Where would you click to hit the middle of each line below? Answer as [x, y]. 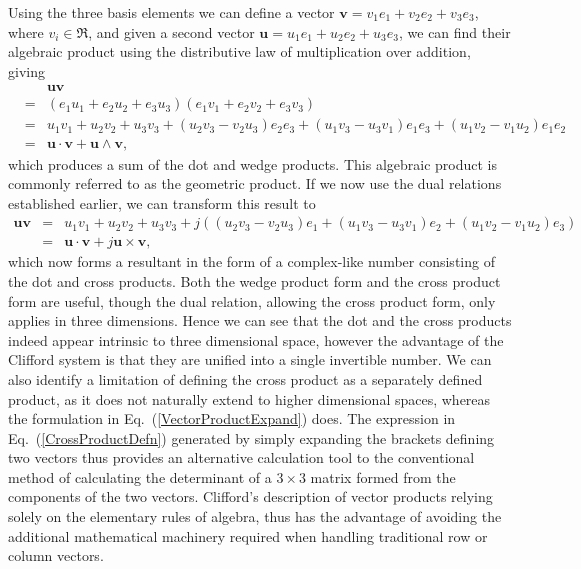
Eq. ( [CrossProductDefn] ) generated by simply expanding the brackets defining [251, 437]
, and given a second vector [171, 31]
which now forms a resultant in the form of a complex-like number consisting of [251, 261]
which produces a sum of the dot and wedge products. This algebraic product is [252, 163]
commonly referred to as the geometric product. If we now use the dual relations [255, 183]
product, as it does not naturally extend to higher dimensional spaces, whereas [249, 398]
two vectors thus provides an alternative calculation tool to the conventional [241, 457]
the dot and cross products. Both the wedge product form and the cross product [254, 280]
